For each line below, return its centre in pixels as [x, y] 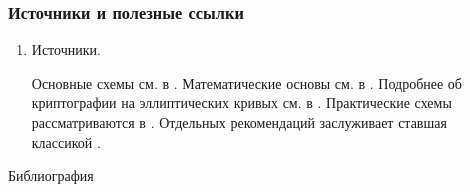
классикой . [66, 141]
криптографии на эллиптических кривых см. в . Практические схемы [241, 102]
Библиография [51, 175]
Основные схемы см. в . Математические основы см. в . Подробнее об [246, 82]
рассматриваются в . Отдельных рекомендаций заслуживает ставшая [239, 122]
